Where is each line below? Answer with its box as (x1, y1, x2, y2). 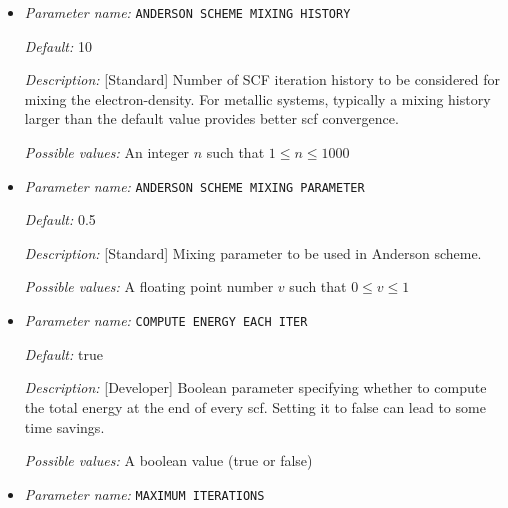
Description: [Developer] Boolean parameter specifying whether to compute (24, 377, 487, 398)
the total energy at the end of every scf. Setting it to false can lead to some (24, 396, 486, 417)
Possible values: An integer (24, 142, 190, 163)
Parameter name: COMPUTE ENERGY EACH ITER (24, 310, 308, 331)
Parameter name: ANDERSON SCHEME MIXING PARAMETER (24, 175, 365, 196)
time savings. (24, 416, 105, 437)
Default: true (24, 343, 103, 364)
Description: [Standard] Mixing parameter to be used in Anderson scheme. (24, 242, 482, 263)
